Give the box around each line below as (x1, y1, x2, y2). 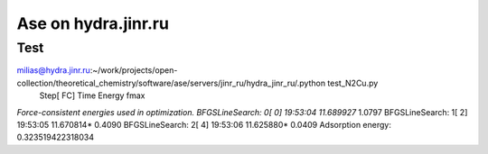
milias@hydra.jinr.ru (16, 65, 90, 76)
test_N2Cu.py (326, 77, 379, 88)
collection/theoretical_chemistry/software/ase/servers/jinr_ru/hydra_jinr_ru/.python (16, 77, 325, 88)
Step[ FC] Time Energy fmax (39, 90, 145, 101)
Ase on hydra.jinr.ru (16, 14, 169, 33)
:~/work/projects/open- (89, 65, 178, 76)
